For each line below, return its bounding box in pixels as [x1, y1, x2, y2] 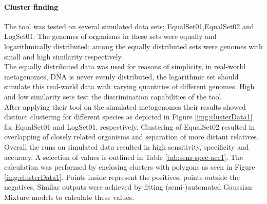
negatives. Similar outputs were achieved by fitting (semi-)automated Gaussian [4, 181, 252, 192]
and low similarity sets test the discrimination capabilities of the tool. [4, 91, 223, 101]
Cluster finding [4, 1, 59, 12]
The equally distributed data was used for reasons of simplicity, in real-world [4, 61, 246, 72]
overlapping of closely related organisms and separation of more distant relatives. [4, 131, 259, 142]
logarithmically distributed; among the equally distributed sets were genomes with [4, 40, 263, 51]
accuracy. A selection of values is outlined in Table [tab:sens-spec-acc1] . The [4, 151, 243, 162]
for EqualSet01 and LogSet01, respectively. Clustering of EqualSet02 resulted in [4, 121, 255, 132]
